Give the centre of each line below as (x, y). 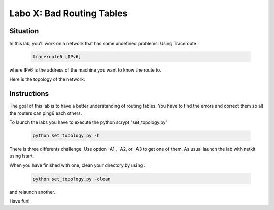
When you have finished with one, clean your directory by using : (77, 165)
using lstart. (22, 156)
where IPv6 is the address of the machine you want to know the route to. (85, 70)
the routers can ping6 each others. (46, 113)
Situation (24, 31)
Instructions (29, 94)
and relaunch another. (32, 192)
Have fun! (20, 201)
